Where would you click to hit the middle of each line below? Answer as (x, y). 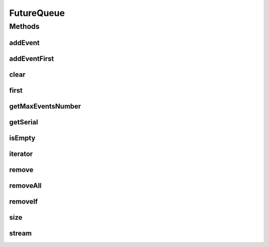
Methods (24, 26)
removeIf (24, 201)
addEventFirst (32, 59)
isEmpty (22, 138)
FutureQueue (37, 13)
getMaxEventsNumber (45, 106)
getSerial (24, 122)
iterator (21, 154)
